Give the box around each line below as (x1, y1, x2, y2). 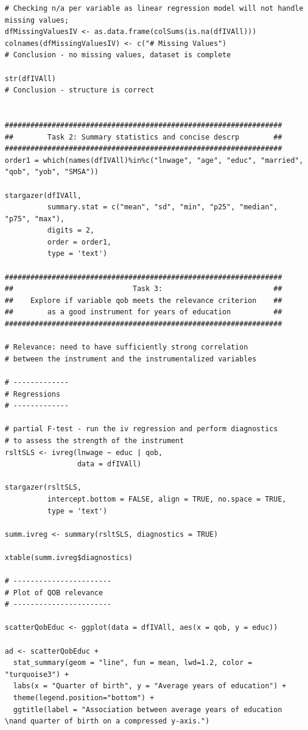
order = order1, (47, 237, 111, 246)
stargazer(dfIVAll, (5, 191, 82, 200)
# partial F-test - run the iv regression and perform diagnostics (5, 425, 278, 434)
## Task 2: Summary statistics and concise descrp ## (5, 132, 282, 141)
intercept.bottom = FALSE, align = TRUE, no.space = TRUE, (47, 494, 287, 503)
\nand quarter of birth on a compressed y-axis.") (5, 717, 210, 726)
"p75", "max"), (5, 214, 65, 223)
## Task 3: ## (5, 284, 282, 293)
